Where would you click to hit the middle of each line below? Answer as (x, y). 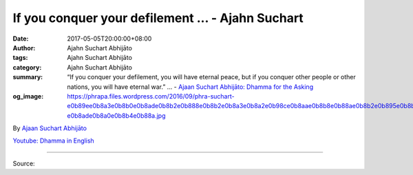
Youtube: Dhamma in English (53, 141)
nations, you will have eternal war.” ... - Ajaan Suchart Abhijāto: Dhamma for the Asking (190, 87)
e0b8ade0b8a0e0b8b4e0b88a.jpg (116, 115)
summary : (28, 77)
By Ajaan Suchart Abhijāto (50, 128)
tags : (20, 58)
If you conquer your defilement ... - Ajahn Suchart (158, 18)
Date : (21, 39)
